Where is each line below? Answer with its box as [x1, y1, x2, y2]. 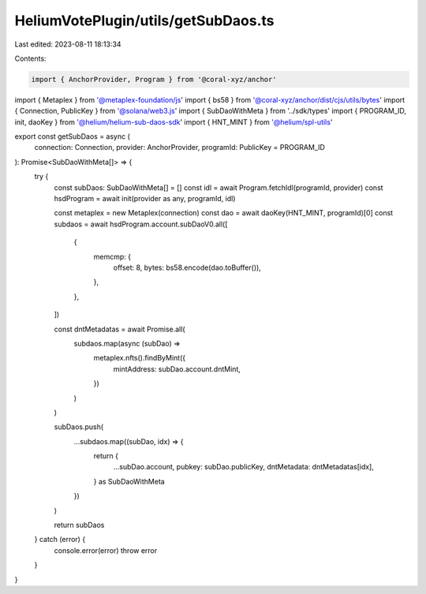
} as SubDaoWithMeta [93, 476, 165, 486]
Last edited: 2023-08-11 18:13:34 [14, 39, 121, 49]
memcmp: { [93, 252, 132, 261]
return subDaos [54, 521, 105, 530]
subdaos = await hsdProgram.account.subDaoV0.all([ [54, 219, 228, 229]
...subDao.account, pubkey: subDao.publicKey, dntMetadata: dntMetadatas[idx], [113, 462, 374, 472]
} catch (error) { [34, 535, 86, 544]
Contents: [14, 54, 47, 63]
